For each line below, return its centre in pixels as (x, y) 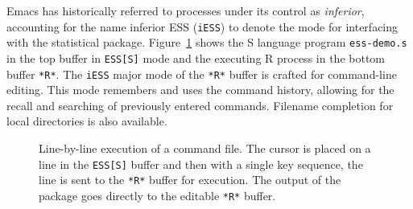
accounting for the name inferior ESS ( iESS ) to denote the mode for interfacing (202, 26)
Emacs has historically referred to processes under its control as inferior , (186, 10)
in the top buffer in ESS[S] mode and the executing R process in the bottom (196, 57)
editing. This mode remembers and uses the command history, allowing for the (200, 90)
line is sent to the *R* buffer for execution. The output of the (190, 180)
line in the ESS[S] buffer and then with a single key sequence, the (201, 164)
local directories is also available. (87, 121)
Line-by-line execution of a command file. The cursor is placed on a (205, 148)
